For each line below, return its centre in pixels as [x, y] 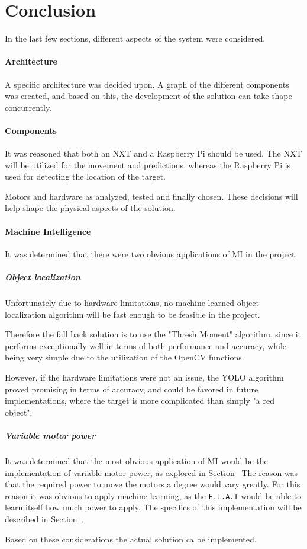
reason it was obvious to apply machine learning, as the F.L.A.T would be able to [153, 495]
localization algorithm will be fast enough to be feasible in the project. [133, 314]
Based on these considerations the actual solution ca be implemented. [131, 539]
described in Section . [44, 518]
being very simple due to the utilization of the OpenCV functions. [125, 357]
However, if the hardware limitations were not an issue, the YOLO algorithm [144, 377]
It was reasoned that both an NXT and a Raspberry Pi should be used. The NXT [153, 153]
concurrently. [28, 107]
